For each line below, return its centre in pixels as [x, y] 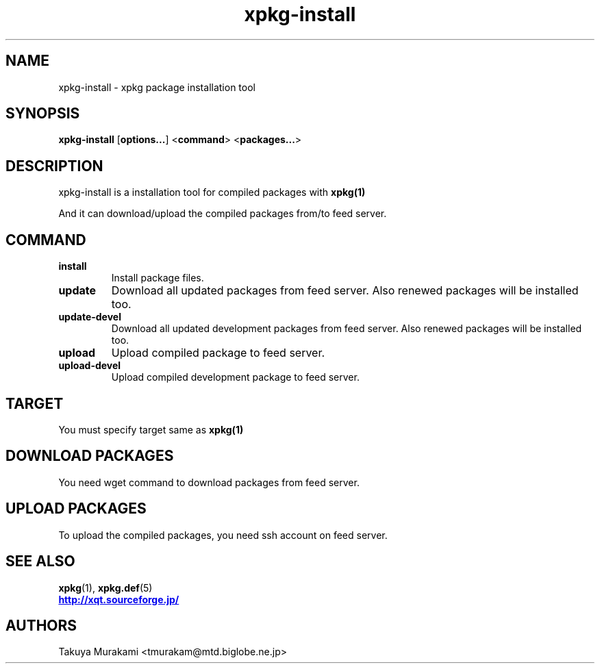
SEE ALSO [40, 561]
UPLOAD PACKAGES [76, 509]
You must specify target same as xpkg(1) [151, 429]
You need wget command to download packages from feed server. [209, 482]
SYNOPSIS [43, 114]
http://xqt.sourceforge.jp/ [119, 599]
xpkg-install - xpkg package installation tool [157, 87]
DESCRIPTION [54, 166]
